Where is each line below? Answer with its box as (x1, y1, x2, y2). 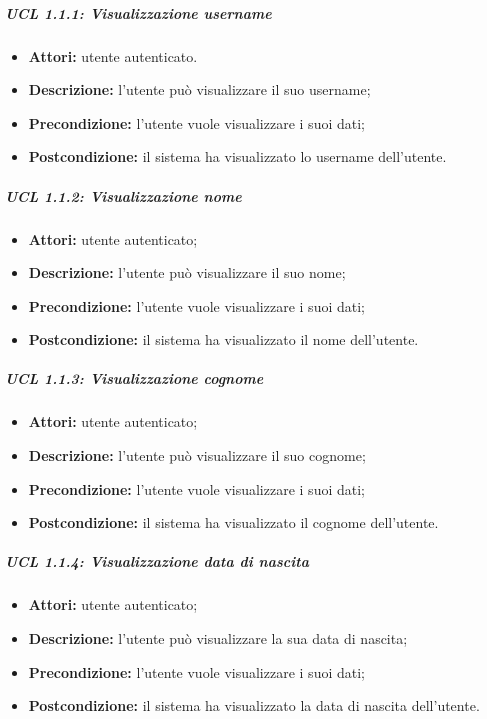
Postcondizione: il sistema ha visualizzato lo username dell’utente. (28, 146, 447, 167)
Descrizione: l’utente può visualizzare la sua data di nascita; (28, 627, 408, 648)
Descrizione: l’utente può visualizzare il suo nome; (28, 262, 346, 283)
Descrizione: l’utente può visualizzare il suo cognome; (28, 445, 366, 466)
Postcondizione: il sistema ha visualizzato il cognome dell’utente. (28, 512, 439, 533)
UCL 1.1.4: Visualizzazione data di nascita (5, 551, 309, 572)
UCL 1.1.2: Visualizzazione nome (5, 185, 242, 206)
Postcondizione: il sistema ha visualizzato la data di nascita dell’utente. (28, 695, 480, 716)
